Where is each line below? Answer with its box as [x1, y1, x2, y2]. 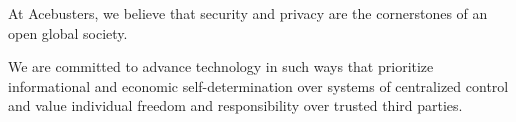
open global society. [8, 22, 128, 43]
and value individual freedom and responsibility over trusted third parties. [8, 95, 463, 116]
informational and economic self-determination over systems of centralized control [8, 75, 509, 96]
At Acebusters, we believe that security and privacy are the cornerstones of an [8, 3, 488, 23]
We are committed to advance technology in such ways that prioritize [8, 56, 434, 77]
